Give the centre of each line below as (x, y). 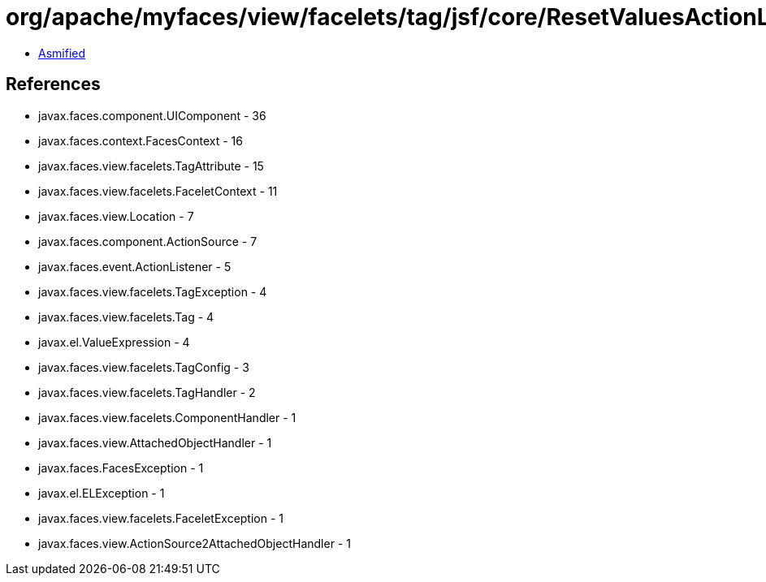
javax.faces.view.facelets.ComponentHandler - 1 (167, 417)
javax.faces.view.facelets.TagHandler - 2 (147, 392)
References (53, 84)
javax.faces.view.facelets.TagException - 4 (153, 291)
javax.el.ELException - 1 (102, 493)
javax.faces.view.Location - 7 (116, 216)
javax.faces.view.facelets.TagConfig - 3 (144, 367)
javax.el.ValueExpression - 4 (114, 342)
